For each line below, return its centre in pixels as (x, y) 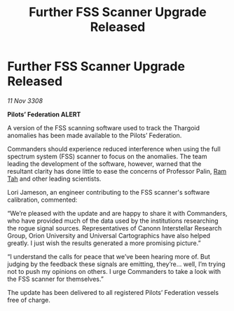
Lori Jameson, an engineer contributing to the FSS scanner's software (109, 192)
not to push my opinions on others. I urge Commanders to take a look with (114, 271)
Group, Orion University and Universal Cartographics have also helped (109, 235)
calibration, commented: (42, 200)
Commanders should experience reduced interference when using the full (114, 148)
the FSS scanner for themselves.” (55, 279)
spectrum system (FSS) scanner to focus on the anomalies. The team (107, 156)
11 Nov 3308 (25, 101)
